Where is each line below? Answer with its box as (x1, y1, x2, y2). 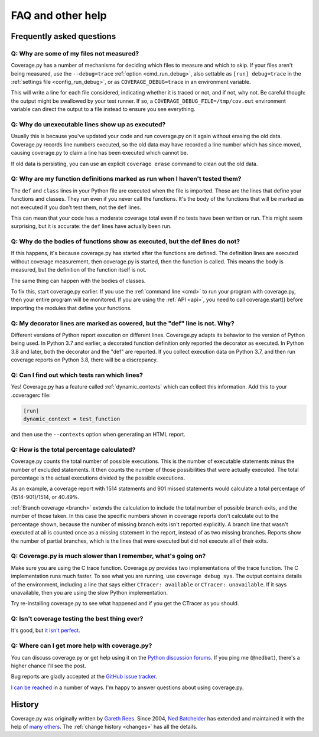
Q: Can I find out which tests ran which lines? (11, 371, 143, 379)
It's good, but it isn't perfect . (11, 627, 80, 634)
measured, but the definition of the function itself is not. (11, 266, 147, 273)
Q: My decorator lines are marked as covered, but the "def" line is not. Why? (11, 319, 235, 327)
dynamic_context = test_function (23, 415, 121, 422)
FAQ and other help (11, 9, 107, 22)
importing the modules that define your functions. (11, 304, 132, 311)
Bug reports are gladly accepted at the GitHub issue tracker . (11, 673, 157, 680)
